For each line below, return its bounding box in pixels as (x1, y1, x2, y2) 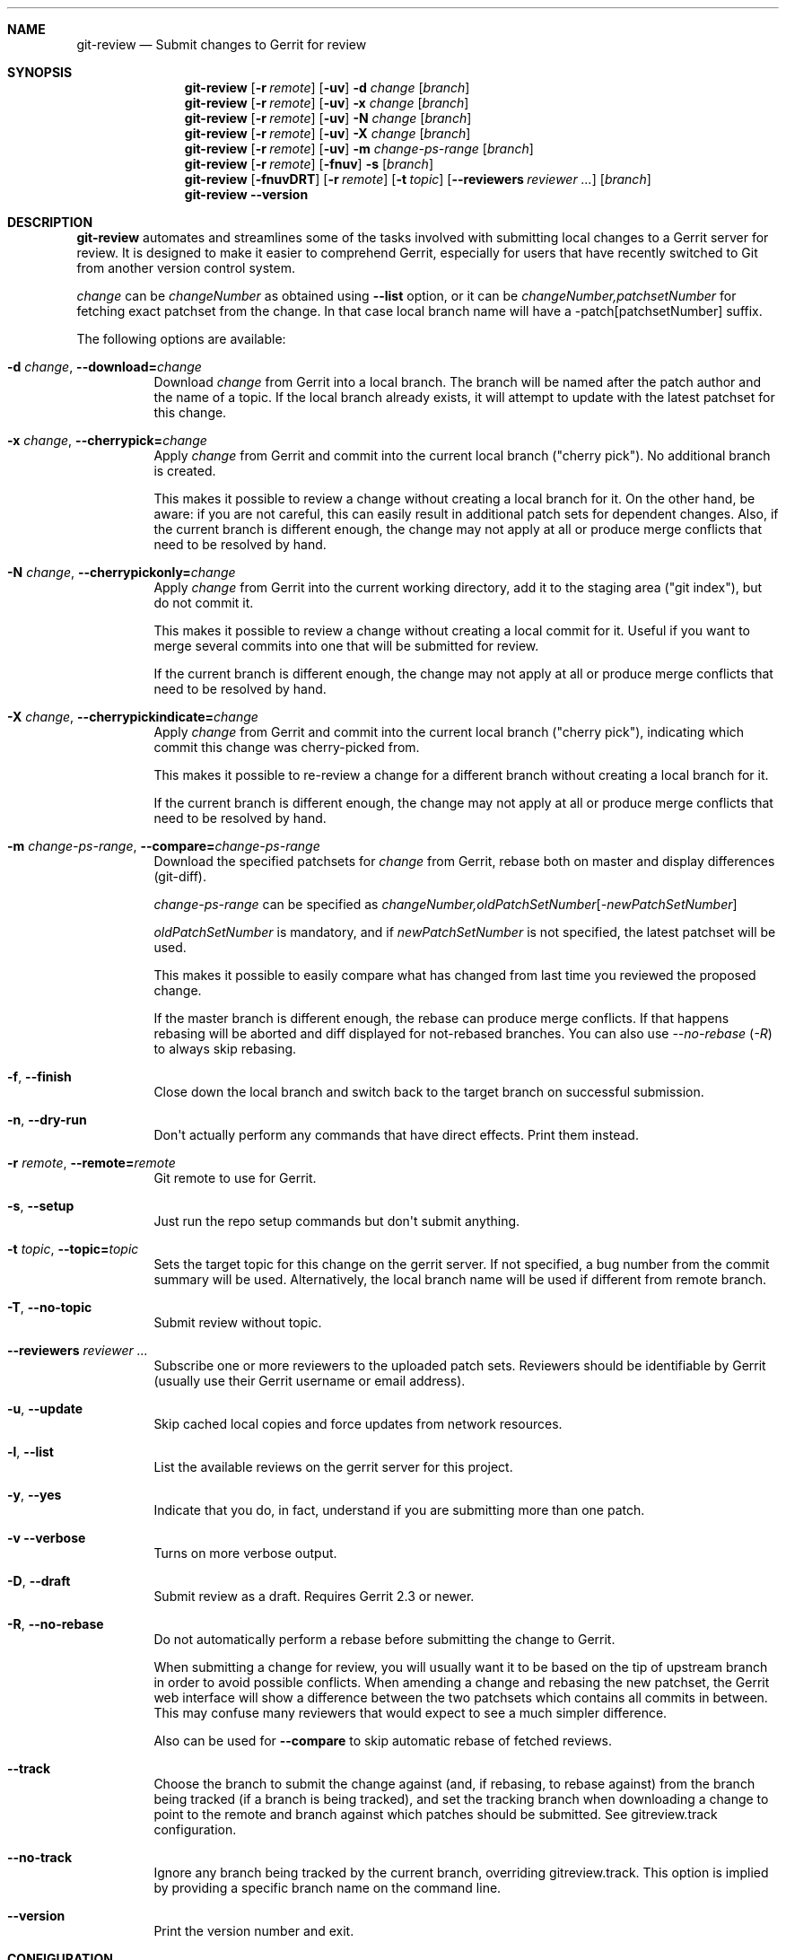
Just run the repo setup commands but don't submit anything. (153, 1213, 520, 1229)
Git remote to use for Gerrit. (153, 1170, 317, 1186)
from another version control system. (76, 260, 295, 276)
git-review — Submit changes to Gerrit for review (76, 37, 367, 52)
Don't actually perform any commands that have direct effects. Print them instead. (153, 1127, 639, 1142)
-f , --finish (7, 1069, 72, 1084)
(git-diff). (153, 869, 206, 884)
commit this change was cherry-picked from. (153, 739, 420, 755)
